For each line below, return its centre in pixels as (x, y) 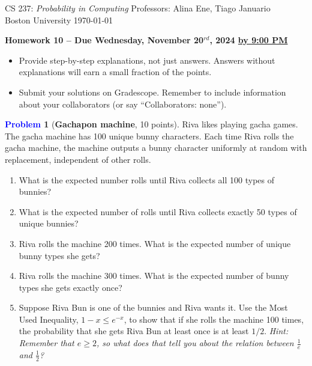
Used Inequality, (49, 319)
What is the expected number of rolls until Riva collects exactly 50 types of (158, 211)
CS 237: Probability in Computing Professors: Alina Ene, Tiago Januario (138, 8)
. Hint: (276, 331)
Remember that (46, 343)
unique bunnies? (49, 223)
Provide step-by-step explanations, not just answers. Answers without (147, 60)
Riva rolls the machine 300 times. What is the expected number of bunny (154, 276)
